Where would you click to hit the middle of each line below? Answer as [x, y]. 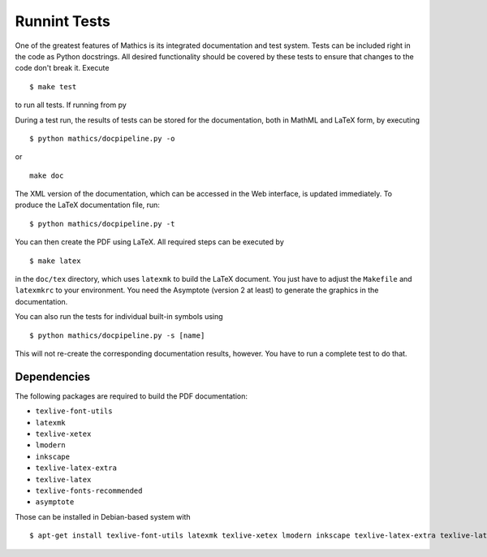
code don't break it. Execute [62, 68]
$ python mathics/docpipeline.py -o [102, 138]
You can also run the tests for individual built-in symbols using [119, 317]
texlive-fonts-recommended [89, 491]
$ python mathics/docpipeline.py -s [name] [117, 335]
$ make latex [55, 261]
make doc [47, 175]
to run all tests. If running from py [71, 105]
